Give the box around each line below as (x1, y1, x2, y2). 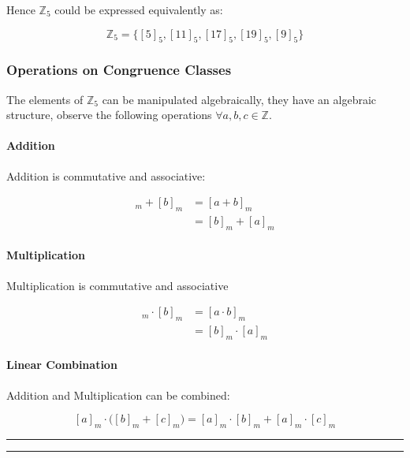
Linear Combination (6, 356, 117, 373)
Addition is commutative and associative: (6, 167, 206, 184)
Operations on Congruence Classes (6, 60, 232, 80)
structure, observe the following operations (6, 106, 212, 123)
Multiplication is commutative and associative (6, 277, 229, 293)
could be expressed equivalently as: (54, 2, 223, 17)
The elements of (6, 91, 84, 107)
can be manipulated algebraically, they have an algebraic (102, 91, 377, 107)
